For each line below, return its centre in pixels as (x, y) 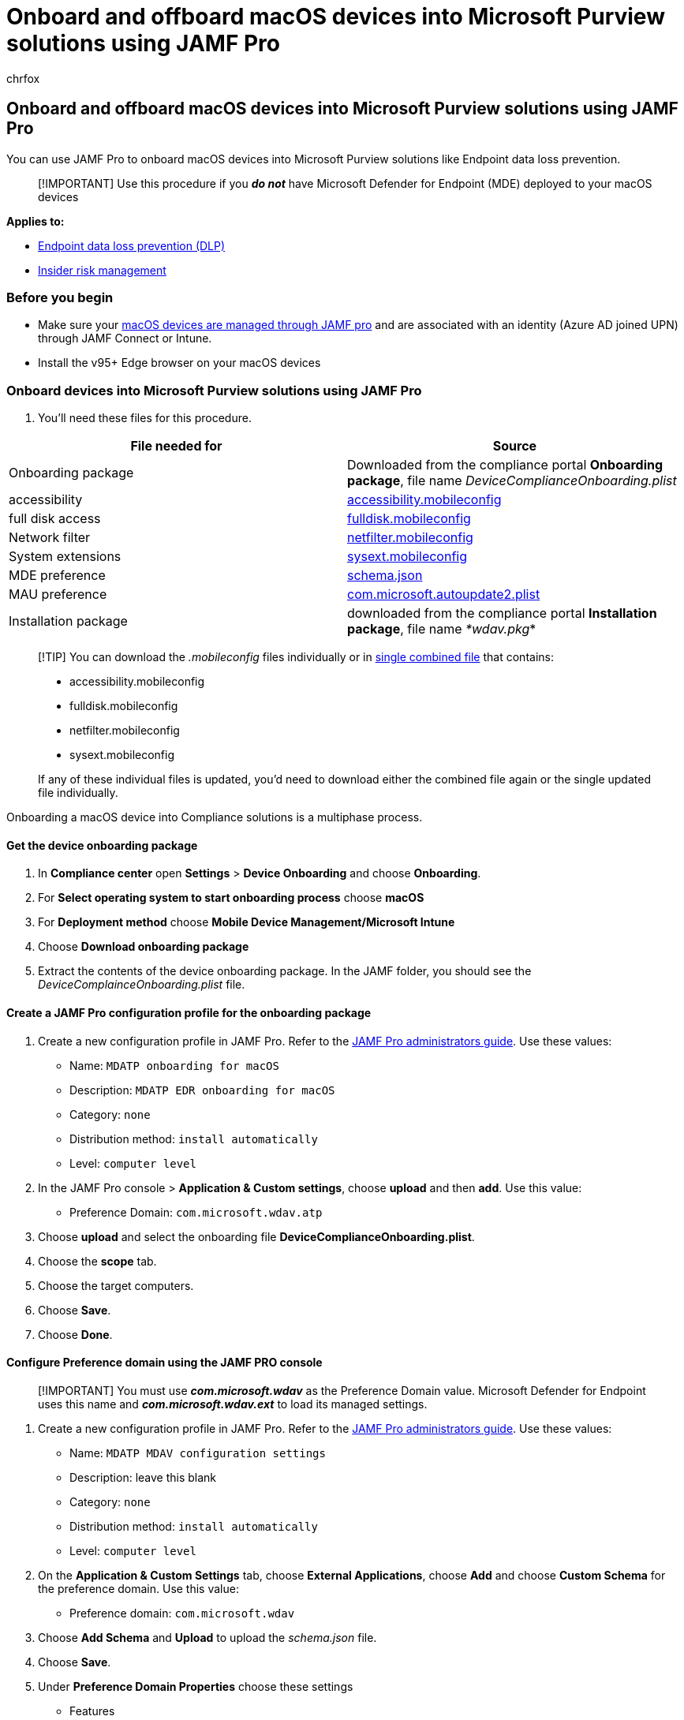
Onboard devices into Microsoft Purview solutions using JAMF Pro (214, 390)
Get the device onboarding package (102, 845)
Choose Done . (75, 1334)
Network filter (50, 538)
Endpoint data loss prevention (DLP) (132, 245)
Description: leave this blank (143, 1477)
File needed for (176, 446)
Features (92, 1711)
